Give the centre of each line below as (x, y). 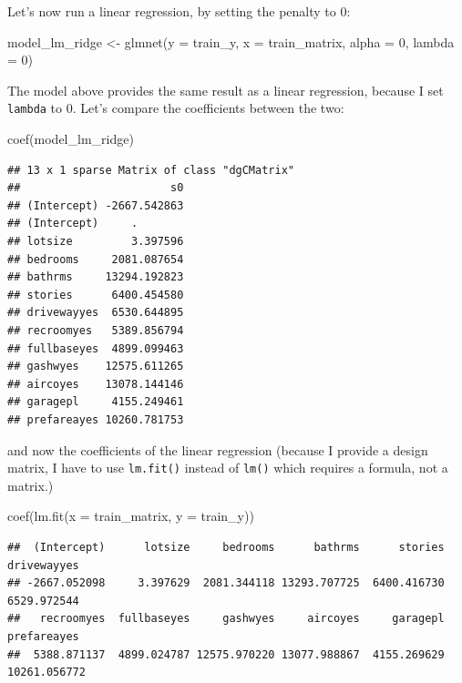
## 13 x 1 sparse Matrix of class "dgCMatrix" (151, 170)
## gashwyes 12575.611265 (96, 367)
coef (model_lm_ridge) (71, 139)
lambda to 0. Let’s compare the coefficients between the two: (176, 108)
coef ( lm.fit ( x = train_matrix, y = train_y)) (131, 516)
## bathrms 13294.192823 (96, 277)
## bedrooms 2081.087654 (96, 259)
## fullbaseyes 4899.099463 (96, 348)
